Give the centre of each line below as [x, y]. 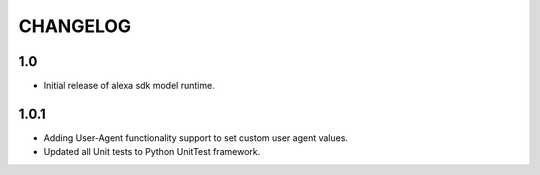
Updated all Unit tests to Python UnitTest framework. [152, 152]
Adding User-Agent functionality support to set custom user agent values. [196, 137]
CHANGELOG [75, 26]
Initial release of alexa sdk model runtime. [129, 86]
